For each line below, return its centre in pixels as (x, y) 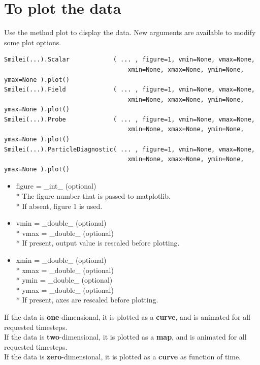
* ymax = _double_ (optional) (65, 290)
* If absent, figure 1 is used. (59, 206)
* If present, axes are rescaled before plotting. (87, 300)
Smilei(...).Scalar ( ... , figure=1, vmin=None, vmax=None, (129, 60)
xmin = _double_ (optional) (61, 260)
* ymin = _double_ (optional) (64, 280)
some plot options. (33, 42)
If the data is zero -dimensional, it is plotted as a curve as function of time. (122, 357)
